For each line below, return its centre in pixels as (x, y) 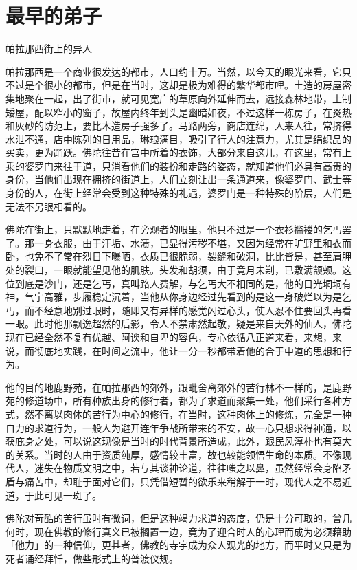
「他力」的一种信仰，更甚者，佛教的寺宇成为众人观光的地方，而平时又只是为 (178, 545)
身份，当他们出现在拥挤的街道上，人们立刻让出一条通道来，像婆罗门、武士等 (178, 179)
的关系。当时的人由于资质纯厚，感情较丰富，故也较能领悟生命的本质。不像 (174, 454)
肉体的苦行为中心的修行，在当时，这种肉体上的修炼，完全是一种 (207, 414)
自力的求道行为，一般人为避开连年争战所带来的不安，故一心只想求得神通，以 (178, 427)
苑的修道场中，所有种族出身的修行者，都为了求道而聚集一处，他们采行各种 (174, 401)
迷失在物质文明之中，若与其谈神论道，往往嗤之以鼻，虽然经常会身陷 (188, 468)
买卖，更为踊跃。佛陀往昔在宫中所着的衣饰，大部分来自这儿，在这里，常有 (174, 152)
